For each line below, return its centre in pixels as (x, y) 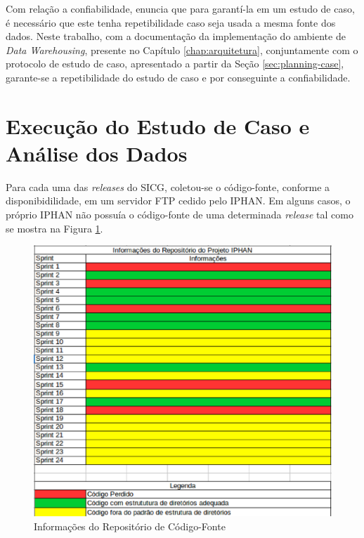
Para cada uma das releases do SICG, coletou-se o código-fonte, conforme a (168, 186)
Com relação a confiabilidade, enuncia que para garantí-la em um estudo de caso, (180, 8)
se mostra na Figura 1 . (54, 228)
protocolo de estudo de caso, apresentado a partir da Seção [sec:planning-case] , (175, 64)
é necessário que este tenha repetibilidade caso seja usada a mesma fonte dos (171, 22)
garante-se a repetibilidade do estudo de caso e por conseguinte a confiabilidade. (178, 77)
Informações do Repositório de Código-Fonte (130, 526)
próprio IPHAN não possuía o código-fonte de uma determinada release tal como (180, 215)
